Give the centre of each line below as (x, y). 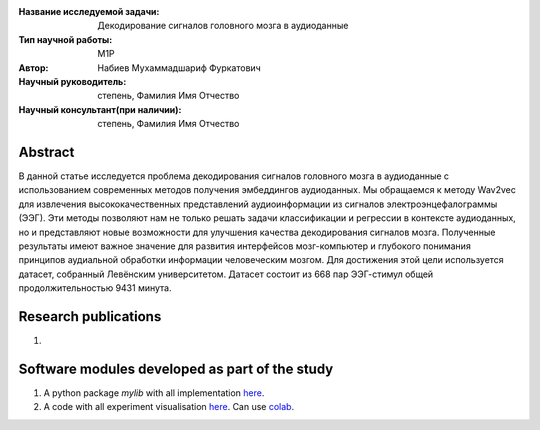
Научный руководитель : (72, 81)
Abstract (46, 151)
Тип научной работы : (65, 39)
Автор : (33, 67)
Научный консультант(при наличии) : (100, 109)
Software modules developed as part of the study (176, 368)
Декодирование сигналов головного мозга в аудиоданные (223, 26)
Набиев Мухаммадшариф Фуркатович (179, 67)
